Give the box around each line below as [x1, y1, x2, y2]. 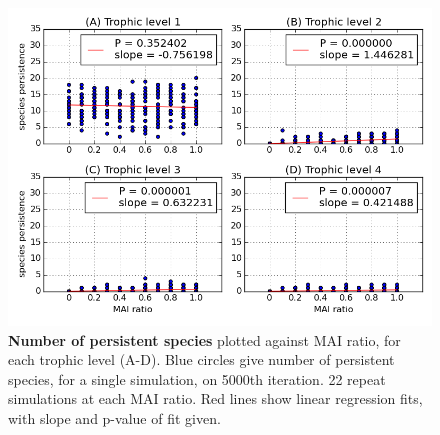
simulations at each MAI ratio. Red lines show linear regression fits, [8, 388, 423, 409]
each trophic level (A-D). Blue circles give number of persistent [8, 349, 395, 370]
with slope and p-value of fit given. [8, 407, 221, 428]
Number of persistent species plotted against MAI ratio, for [8, 329, 401, 350]
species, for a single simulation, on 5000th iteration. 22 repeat [8, 368, 386, 389]
